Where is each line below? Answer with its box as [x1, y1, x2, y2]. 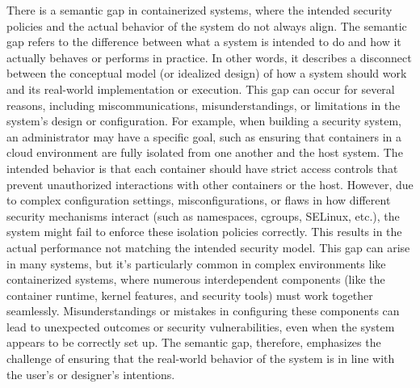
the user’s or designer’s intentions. [6, 365, 175, 382]
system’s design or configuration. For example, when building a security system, [6, 112, 401, 129]
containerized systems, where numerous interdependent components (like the [6, 271, 385, 288]
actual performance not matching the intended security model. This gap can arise [6, 238, 410, 255]
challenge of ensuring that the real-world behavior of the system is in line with [6, 350, 395, 367]
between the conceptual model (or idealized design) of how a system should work [6, 65, 407, 82]
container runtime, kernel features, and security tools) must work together [6, 286, 373, 303]
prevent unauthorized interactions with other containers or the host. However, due [6, 175, 414, 192]
